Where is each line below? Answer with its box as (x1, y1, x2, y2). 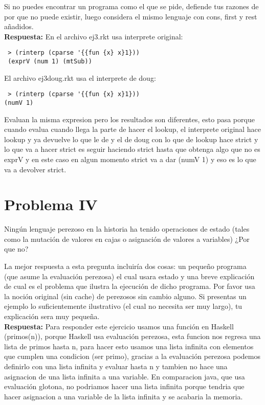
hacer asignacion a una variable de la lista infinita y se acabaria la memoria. (4, 391, 243, 401)
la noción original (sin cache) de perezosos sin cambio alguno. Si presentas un (4, 290, 247, 301)
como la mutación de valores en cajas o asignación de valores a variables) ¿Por (4, 233, 250, 244)
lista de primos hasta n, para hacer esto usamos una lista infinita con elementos (4, 341, 254, 351)
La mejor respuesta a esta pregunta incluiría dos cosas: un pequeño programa (4, 261, 247, 272)
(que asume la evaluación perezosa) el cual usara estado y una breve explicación (4, 271, 255, 281)
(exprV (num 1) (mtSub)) (8, 58, 92, 65)
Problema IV (4, 194, 98, 215)
